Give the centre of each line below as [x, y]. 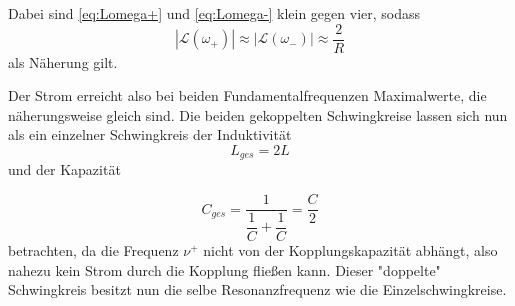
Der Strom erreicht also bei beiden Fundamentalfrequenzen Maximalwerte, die [247, 95]
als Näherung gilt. [63, 61]
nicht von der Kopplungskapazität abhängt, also [350, 250]
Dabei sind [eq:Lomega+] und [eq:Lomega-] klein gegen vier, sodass [214, 13]
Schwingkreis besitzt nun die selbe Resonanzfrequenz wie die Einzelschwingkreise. [257, 289]
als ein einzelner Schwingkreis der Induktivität [150, 134]
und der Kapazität [64, 169]
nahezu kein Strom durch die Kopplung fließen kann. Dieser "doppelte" [224, 269]
